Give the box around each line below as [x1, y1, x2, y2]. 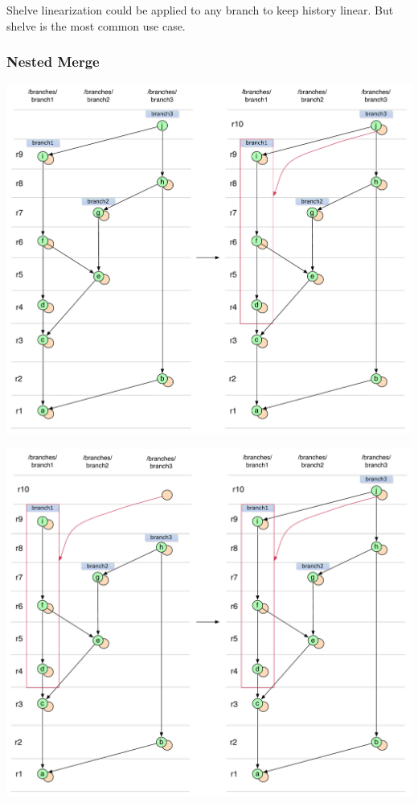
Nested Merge [6, 51, 100, 72]
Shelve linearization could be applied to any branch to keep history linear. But [6, 2, 394, 18]
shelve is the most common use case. [6, 17, 186, 34]
